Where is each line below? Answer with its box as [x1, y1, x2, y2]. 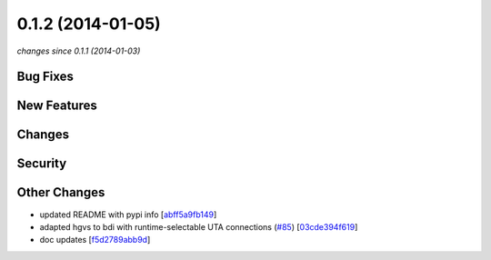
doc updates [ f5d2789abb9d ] [39, 235, 151, 245]
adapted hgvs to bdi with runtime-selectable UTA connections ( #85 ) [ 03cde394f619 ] [39, 221, 358, 232]
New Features [16, 98, 97, 114]
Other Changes [16, 185, 105, 200]
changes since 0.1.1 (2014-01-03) [16, 45, 141, 56]
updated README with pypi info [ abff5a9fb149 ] [39, 209, 217, 220]
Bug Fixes [16, 69, 75, 85]
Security [16, 155, 67, 172]
